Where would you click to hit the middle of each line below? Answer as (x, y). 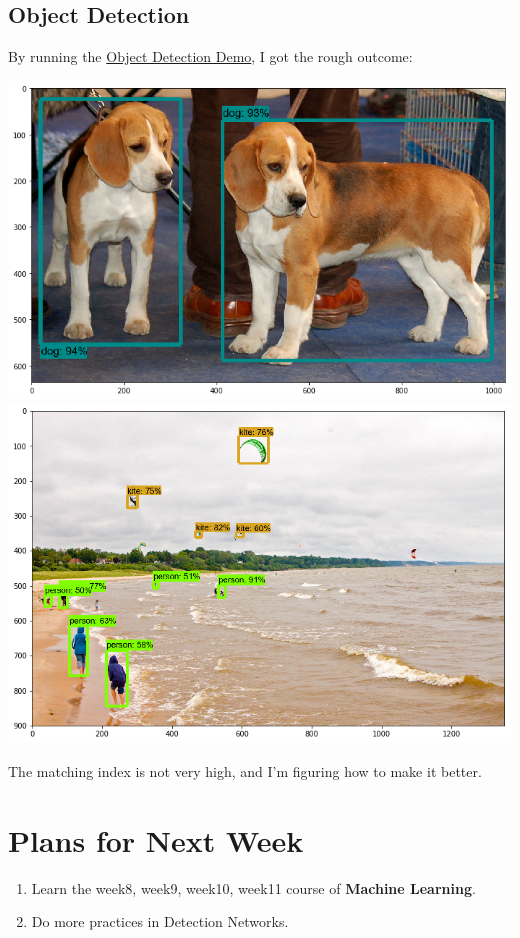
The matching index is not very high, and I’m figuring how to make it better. (245, 770)
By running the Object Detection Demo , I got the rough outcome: (210, 56)
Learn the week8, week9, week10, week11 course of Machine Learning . (253, 887)
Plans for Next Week (156, 839)
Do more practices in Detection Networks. (160, 921)
